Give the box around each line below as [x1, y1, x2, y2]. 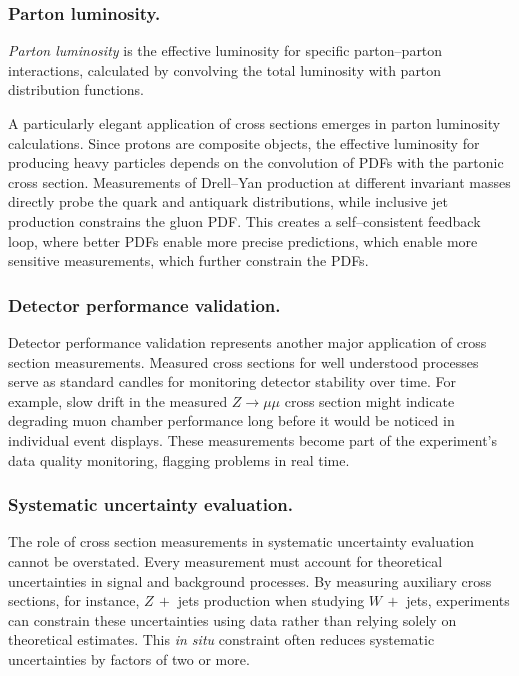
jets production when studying [177, 590, 365, 611]
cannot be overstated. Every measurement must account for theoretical [8, 550, 443, 571]
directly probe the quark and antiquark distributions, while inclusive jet [8, 191, 448, 212]
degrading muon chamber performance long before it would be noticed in [8, 410, 455, 431]
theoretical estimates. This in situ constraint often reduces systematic [8, 629, 435, 650]
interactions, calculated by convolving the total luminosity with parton [8, 59, 442, 80]
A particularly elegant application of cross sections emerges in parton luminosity [8, 113, 501, 133]
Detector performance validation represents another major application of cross [8, 331, 487, 352]
